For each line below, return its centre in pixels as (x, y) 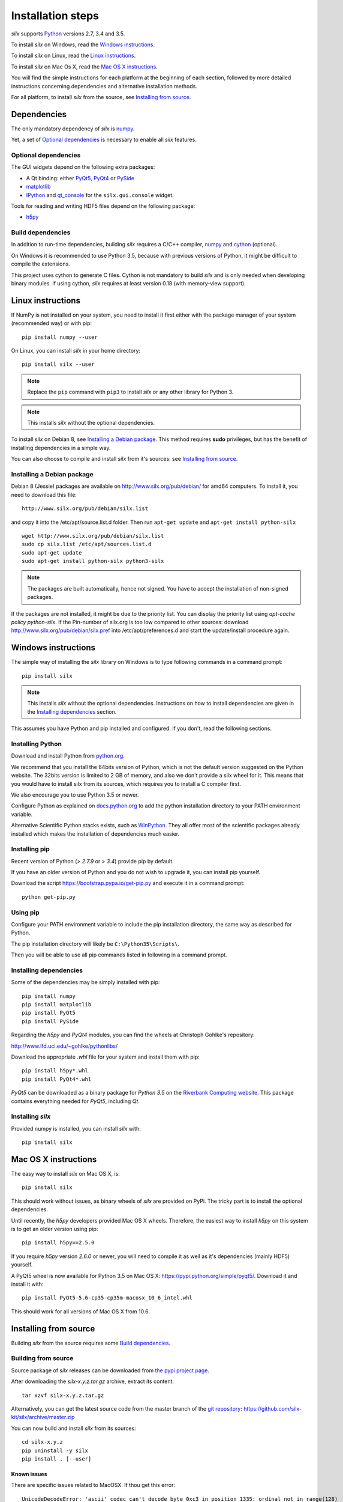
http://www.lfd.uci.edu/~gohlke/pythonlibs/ (64, 1046)
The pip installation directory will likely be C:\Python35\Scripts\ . (95, 944)
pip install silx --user (58, 364)
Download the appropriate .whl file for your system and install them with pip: (106, 1057)
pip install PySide (50, 1021)
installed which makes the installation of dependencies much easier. (95, 834)
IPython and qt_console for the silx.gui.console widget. (100, 195)
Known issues (29, 1474)
